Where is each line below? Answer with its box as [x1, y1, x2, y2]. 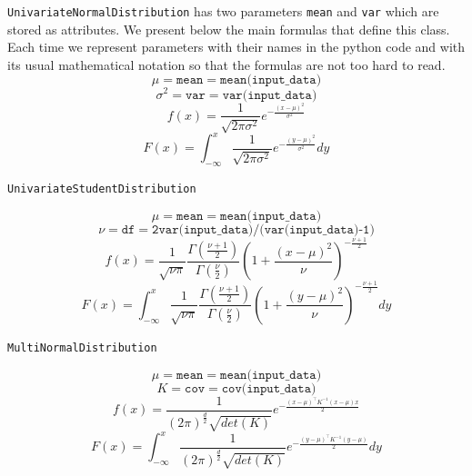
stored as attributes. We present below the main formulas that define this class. [7, 19, 450, 38]
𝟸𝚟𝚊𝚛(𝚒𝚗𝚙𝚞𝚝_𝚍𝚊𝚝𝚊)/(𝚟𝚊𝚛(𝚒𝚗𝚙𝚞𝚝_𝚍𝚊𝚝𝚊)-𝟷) [152, 223, 375, 236]
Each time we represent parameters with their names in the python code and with [7, 37, 466, 56]
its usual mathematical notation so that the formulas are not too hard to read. [7, 55, 446, 74]
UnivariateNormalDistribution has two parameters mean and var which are [7, 2, 439, 20]
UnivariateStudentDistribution [7, 183, 196, 196]
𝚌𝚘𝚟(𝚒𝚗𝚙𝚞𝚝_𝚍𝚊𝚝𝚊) [221, 382, 316, 395]
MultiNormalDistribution [7, 341, 157, 354]
